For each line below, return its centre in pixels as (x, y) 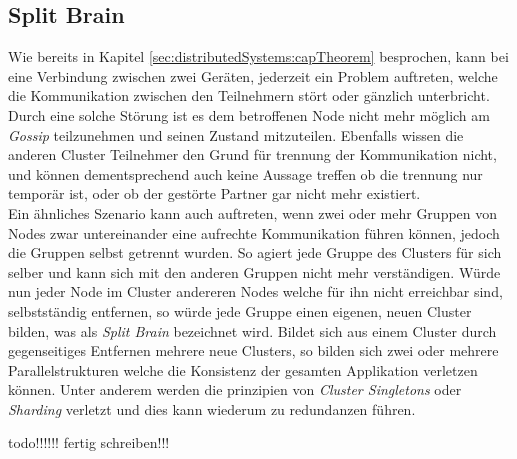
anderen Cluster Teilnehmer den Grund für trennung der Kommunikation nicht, (252, 154)
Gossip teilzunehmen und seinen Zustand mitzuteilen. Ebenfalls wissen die (236, 134)
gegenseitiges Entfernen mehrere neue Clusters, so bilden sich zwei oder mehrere (253, 350)
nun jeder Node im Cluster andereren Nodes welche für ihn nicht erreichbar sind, (255, 291)
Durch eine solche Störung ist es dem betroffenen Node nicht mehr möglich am (249, 114)
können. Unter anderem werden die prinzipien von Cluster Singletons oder (235, 389)
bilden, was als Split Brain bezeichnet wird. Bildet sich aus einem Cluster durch (252, 330)
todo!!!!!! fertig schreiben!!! (89, 442)
